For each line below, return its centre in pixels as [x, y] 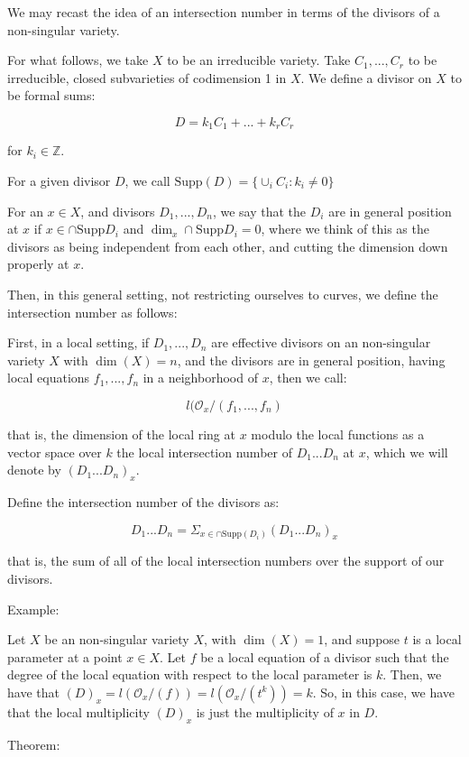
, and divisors [118, 211]
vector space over [55, 452]
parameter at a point [65, 656]
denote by [34, 470]
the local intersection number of [204, 452]
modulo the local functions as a [338, 434]
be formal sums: [51, 95]
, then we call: [308, 378]
